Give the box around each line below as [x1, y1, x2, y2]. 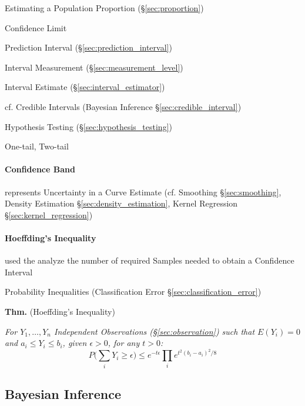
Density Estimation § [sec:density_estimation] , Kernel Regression [5, 197, 238, 209]
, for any [108, 337, 140, 349]
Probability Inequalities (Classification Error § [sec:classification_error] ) [5, 285, 262, 298]
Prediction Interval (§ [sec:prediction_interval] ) [5, 41, 172, 54]
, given [62, 337, 87, 349]
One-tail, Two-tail [5, 140, 69, 152]
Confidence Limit [5, 21, 67, 34]
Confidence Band [5, 163, 75, 175]
